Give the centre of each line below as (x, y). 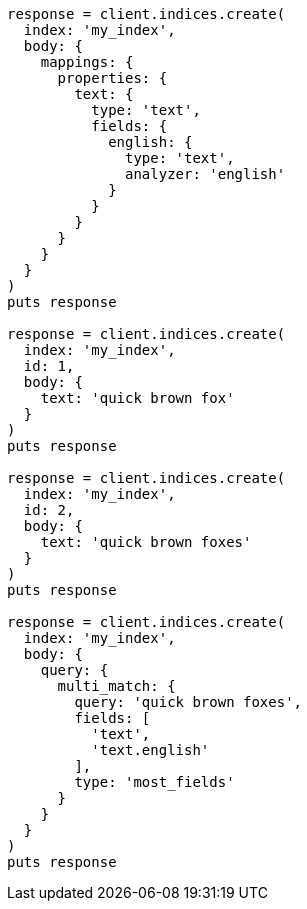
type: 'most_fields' (154, 782)
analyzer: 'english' (205, 174)
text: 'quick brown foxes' (146, 542)
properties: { (112, 78)
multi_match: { (116, 686)
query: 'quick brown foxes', (188, 702)
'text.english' (150, 750)
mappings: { (87, 62)
